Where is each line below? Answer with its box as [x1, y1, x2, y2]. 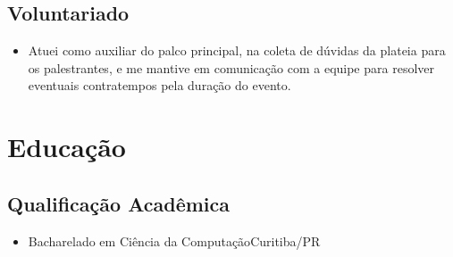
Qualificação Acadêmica [7, 189, 230, 217]
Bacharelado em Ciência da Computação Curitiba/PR [28, 231, 321, 250]
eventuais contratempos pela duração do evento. [28, 76, 291, 95]
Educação [7, 128, 126, 165]
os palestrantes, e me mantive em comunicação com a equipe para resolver [28, 58, 434, 77]
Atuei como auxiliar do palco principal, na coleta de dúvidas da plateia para [28, 41, 446, 60]
